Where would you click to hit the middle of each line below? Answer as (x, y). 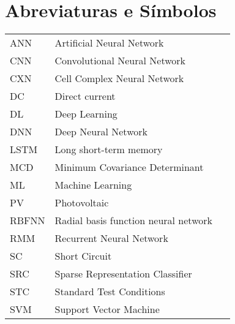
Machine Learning (93, 185)
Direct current (85, 96)
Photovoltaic (82, 203)
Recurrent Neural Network (111, 238)
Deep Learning (86, 114)
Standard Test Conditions (110, 292)
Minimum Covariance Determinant (129, 167)
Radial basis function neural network (133, 220)
